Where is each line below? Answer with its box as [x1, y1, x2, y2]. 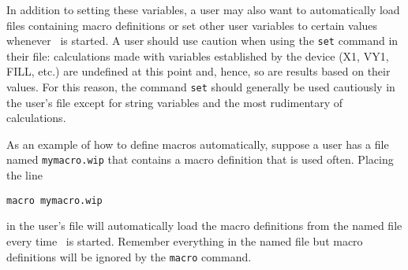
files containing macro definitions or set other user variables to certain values [6, 17, 378, 33]
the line [6, 167, 43, 183]
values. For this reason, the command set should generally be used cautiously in [6, 79, 395, 95]
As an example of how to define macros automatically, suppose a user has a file [6, 135, 389, 152]
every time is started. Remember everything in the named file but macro [6, 232, 363, 249]
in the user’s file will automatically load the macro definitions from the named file [6, 217, 402, 234]
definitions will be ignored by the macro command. [6, 248, 252, 264]
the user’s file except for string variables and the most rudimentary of [6, 94, 343, 110]
